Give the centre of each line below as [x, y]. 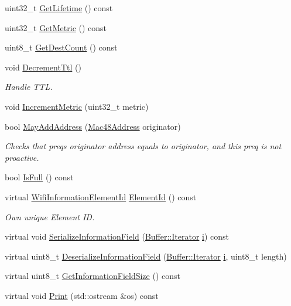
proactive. [22, 157]
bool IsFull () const [39, 177]
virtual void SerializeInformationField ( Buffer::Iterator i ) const [117, 236]
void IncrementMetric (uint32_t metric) [77, 106]
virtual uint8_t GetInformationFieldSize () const [93, 276]
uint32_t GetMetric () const [56, 27]
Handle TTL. [29, 87]
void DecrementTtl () [43, 67]
